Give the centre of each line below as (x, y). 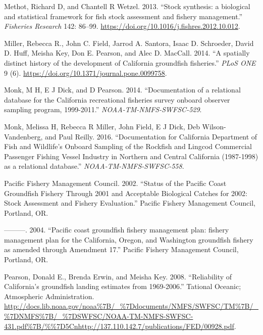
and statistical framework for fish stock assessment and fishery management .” (123, 16)
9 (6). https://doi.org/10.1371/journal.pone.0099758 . (86, 73)
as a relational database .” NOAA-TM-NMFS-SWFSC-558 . (94, 166)
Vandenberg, (23, 136)
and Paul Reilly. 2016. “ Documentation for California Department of (151, 136)
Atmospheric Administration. (49, 296)
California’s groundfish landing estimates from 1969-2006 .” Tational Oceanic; (123, 286)
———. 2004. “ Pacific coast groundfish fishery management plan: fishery (117, 230)
